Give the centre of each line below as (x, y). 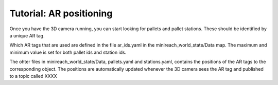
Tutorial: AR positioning (61, 13)
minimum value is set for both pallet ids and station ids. (68, 52)
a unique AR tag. (27, 35)
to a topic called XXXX (33, 76)
